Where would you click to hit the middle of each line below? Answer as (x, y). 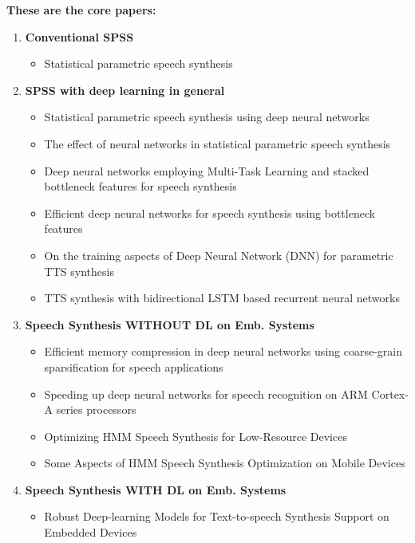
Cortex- (390, 393)
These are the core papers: (81, 10)
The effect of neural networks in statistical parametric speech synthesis (217, 143)
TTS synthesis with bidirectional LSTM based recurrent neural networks (222, 298)
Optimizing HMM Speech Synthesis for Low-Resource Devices (196, 436)
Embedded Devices (91, 532)
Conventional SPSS (79, 36)
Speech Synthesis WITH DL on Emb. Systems (156, 489)
